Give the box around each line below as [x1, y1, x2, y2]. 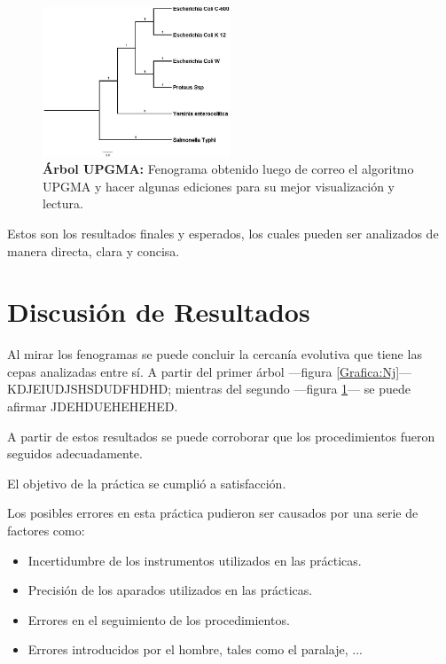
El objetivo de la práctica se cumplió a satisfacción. [7, 473, 286, 492]
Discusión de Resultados [7, 293, 310, 330]
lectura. [43, 194, 83, 213]
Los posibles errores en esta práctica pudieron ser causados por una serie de [7, 504, 419, 522]
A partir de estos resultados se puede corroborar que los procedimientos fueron [7, 426, 435, 445]
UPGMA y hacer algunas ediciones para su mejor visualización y [43, 176, 395, 195]
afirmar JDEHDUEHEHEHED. [7, 397, 178, 416]
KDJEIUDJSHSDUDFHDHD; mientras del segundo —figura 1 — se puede [7, 379, 411, 398]
